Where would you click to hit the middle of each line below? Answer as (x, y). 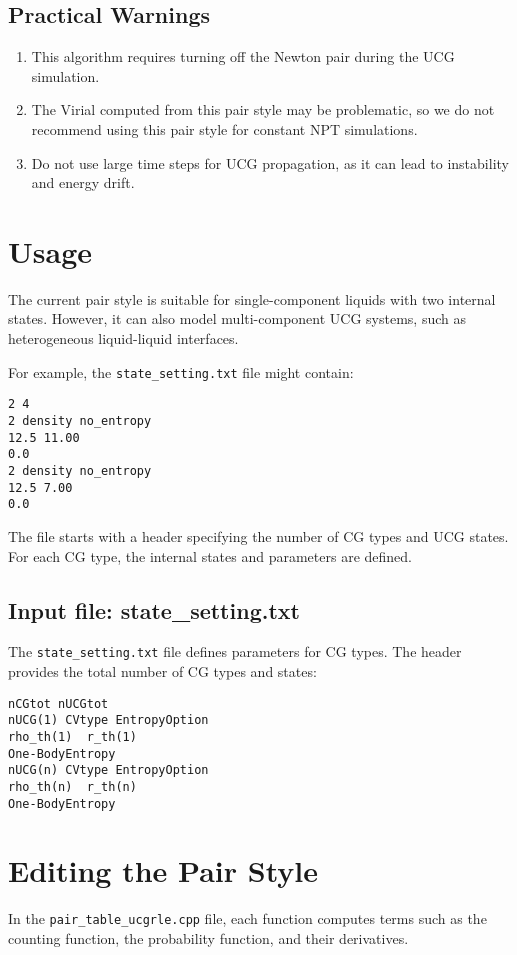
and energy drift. (83, 182)
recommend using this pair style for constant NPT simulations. (224, 128)
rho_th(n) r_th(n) (72, 786)
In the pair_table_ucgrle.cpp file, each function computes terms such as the (247, 918)
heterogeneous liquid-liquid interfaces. (123, 338)
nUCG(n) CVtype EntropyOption (108, 770)
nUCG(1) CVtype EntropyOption (108, 720)
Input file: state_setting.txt (154, 609)
